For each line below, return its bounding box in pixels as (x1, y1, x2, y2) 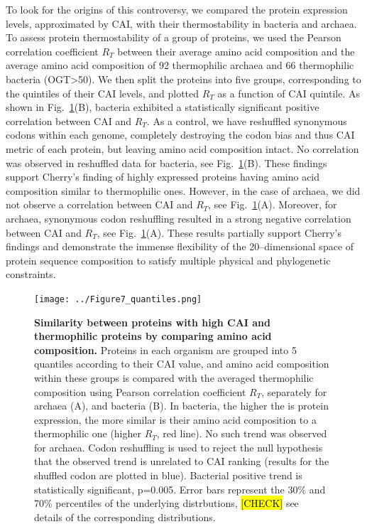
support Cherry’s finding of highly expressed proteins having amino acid (6, 169, 320, 184)
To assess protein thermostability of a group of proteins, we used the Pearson (6, 30, 341, 45)
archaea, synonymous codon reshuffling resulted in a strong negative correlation (6, 210, 351, 225)
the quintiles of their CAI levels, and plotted (6, 85, 199, 100)
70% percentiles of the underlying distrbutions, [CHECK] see (34, 496, 299, 511)
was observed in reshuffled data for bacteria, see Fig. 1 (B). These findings (6, 155, 327, 170)
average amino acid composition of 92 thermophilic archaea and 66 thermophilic (6, 58, 354, 73)
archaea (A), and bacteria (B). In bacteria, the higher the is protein (34, 398, 329, 413)
